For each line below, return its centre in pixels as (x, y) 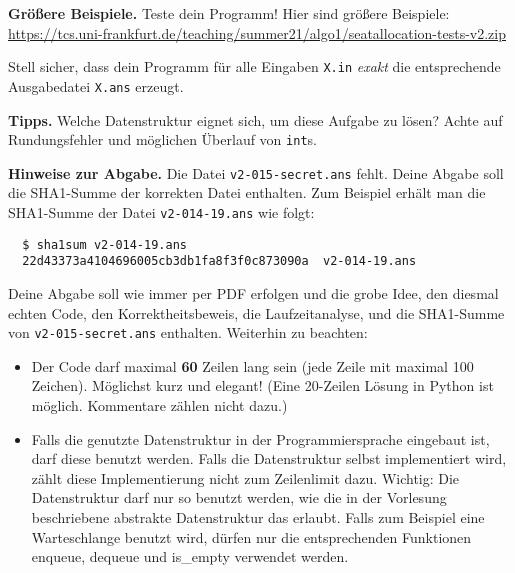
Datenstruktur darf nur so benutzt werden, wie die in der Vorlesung (239, 497)
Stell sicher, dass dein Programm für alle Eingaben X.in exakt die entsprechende (254, 66)
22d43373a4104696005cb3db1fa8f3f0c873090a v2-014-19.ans (219, 261)
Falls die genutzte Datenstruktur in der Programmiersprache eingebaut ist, (260, 438)
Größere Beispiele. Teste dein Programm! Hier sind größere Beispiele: (229, 13)
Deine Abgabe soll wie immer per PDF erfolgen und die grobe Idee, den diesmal (253, 292)
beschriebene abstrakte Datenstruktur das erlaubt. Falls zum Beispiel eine (258, 516)
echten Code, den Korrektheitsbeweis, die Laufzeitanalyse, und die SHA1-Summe (256, 312)
